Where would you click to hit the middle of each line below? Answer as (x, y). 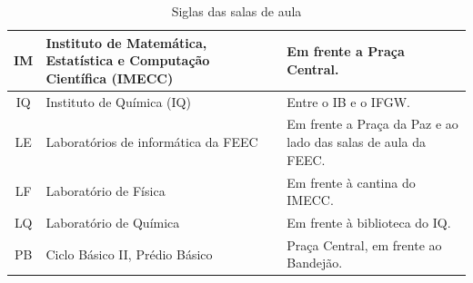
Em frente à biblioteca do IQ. (369, 222)
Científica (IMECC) (110, 78)
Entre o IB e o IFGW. (348, 101)
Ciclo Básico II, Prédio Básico (129, 254)
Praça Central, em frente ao (364, 244)
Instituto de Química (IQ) (118, 101)
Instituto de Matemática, (126, 42)
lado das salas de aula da (356, 142)
